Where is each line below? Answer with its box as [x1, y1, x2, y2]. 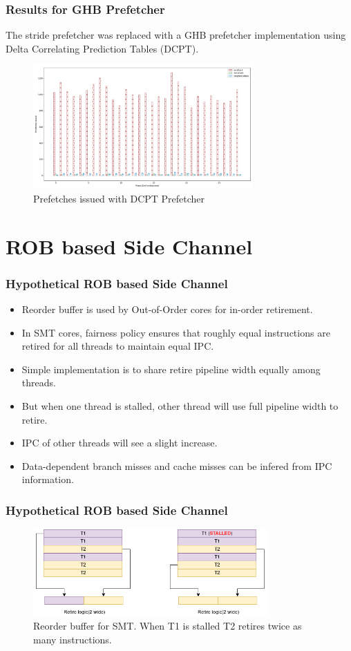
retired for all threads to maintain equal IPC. [21, 339, 214, 353]
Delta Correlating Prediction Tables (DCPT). [6, 41, 199, 55]
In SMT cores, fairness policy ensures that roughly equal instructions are [21, 325, 330, 339]
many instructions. [33, 632, 112, 646]
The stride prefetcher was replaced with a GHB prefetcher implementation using [6, 28, 346, 42]
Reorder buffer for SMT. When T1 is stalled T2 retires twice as [33, 619, 302, 633]
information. [21, 472, 74, 487]
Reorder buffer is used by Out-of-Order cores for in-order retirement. [21, 302, 313, 317]
